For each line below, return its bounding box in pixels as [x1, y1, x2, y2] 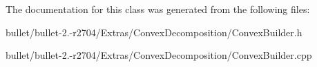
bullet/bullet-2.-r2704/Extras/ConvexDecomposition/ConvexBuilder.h [6, 25, 302, 39]
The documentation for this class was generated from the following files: [6, 2, 310, 16]
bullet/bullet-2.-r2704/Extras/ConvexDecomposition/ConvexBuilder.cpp [6, 48, 312, 62]
